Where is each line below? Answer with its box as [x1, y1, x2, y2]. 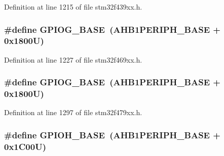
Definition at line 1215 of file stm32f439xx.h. [4, 2, 142, 12]
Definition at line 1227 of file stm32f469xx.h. [4, 54, 142, 65]
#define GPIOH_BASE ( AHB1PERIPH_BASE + [4, 128, 220, 141]
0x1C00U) [4, 140, 46, 152]
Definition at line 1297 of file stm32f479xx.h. [4, 107, 142, 118]
